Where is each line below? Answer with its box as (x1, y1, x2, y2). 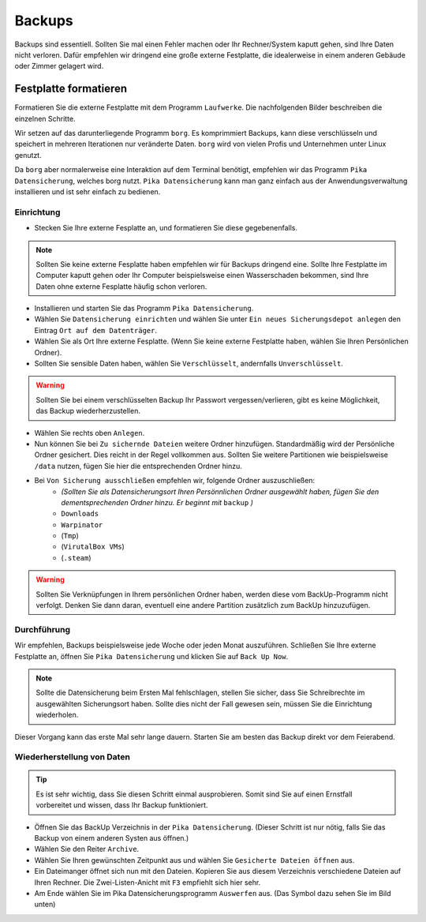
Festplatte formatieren (14, 82, 128, 96)
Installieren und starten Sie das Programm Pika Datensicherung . (34, 304, 254, 313)
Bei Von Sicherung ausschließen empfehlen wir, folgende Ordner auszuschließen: (34, 476, 316, 485)
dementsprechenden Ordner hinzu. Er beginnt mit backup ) (61, 497, 254, 507)
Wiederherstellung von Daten (14, 751, 130, 763)
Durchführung (14, 624, 71, 635)
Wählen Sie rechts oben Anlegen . (34, 428, 145, 437)
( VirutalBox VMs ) (61, 542, 125, 552)
